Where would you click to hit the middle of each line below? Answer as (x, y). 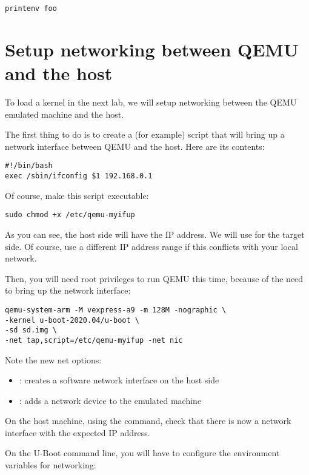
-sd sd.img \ (31, 330)
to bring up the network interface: (68, 290)
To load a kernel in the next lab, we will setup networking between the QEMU (151, 102)
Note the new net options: (53, 359)
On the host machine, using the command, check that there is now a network (148, 421)
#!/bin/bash (29, 166)
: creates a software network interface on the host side (119, 380)
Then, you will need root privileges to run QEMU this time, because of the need (154, 278)
